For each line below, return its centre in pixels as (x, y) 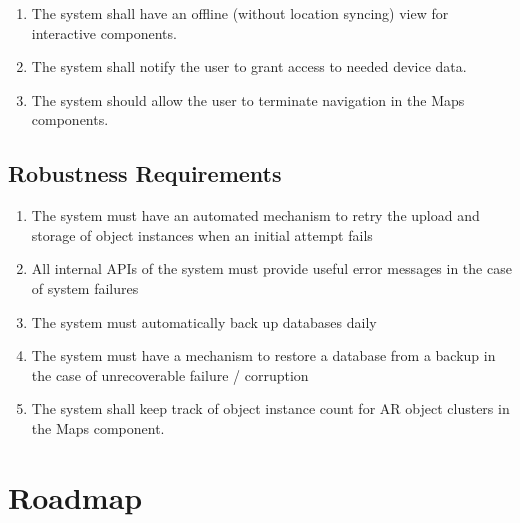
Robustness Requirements (145, 173)
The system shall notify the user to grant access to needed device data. (249, 66)
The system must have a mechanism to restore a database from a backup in (263, 355)
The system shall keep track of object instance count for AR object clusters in (270, 408)
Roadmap (75, 496)
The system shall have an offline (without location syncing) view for (240, 13)
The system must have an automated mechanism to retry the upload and (255, 215)
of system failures (85, 287)
